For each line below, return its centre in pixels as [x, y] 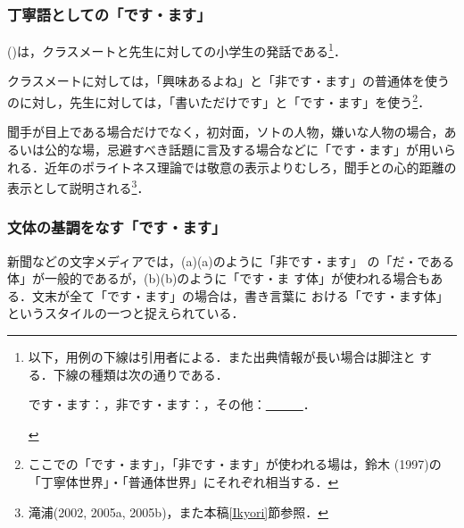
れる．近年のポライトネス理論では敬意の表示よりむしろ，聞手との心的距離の [232, 167]
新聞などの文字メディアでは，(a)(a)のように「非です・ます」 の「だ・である [231, 260]
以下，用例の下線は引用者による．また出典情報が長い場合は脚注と [222, 356]
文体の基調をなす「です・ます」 [117, 227]
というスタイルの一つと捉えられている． [126, 313]
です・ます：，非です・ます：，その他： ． [172, 404]
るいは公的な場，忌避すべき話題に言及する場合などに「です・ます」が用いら [232, 149]
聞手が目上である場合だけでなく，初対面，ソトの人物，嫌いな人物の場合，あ [232, 132]
